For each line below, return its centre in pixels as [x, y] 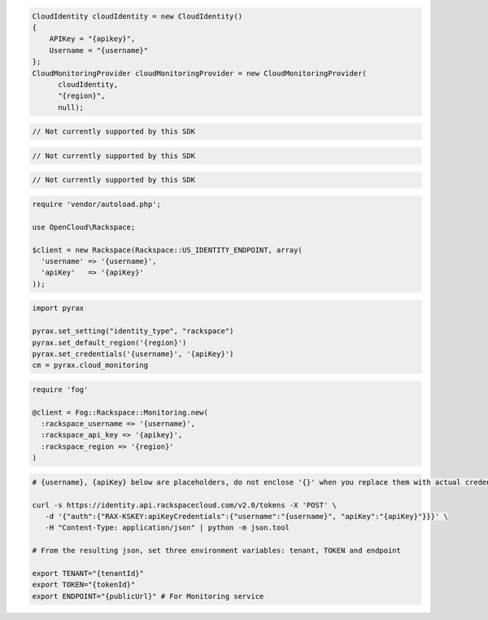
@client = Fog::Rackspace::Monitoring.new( [120, 412]
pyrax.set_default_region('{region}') [109, 343]
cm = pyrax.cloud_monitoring [90, 365]
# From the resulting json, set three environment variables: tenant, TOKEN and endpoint [217, 551]
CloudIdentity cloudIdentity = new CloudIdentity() [137, 16]
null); [71, 107]
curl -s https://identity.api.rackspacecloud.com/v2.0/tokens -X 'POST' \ [185, 505]
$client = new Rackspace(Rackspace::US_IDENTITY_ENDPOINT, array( [167, 250]
